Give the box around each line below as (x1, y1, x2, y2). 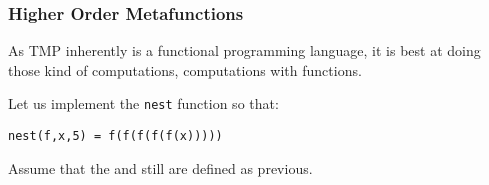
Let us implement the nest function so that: (8, 93, 279, 114)
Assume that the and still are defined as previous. (8, 157, 313, 178)
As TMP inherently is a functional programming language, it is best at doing (8, 40, 481, 61)
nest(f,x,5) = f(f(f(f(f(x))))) (8, 129, 223, 144)
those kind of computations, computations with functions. (8, 59, 362, 80)
